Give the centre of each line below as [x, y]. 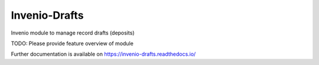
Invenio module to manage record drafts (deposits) [73, 33]
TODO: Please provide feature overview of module [72, 43]
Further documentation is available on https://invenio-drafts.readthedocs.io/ [103, 54]
